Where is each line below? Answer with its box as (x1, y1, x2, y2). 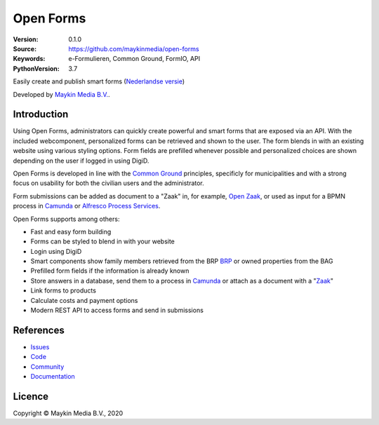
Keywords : (13, 55, 46, 63)
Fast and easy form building (30, 227, 112, 236)
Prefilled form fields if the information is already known (30, 267, 189, 275)
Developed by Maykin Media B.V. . (13, 90, 110, 98)
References (13, 324, 65, 336)
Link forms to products (30, 286, 96, 295)
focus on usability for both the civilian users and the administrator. (13, 179, 205, 187)
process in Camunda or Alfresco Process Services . (13, 202, 161, 210)
